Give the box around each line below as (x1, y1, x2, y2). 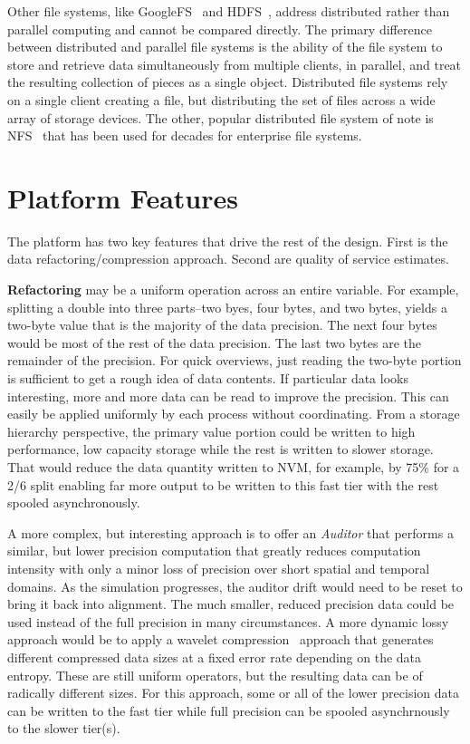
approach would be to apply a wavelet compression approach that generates (7, 630, 434, 649)
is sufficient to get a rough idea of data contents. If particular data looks (7, 369, 408, 388)
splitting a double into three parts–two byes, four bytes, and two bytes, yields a (7, 297, 447, 316)
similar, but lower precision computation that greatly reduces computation (7, 541, 421, 560)
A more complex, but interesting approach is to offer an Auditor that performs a (7, 523, 454, 542)
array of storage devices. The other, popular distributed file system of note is (7, 108, 434, 127)
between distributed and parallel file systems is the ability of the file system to (7, 37, 443, 56)
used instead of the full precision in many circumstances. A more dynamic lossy (7, 612, 449, 631)
